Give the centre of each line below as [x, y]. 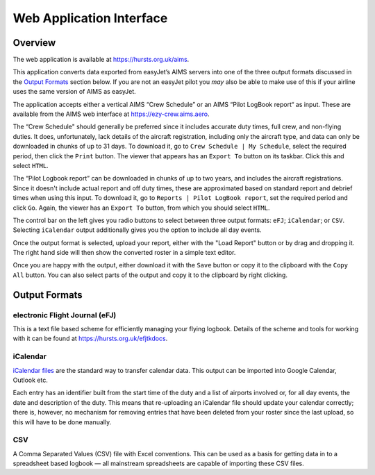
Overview [34, 43]
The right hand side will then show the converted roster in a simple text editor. [124, 253]
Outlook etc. [31, 380]
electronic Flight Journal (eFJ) [65, 315]
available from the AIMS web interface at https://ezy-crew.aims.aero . [111, 114]
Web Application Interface [90, 18]
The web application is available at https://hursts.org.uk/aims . [101, 60]
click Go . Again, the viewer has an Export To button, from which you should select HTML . [141, 208]
